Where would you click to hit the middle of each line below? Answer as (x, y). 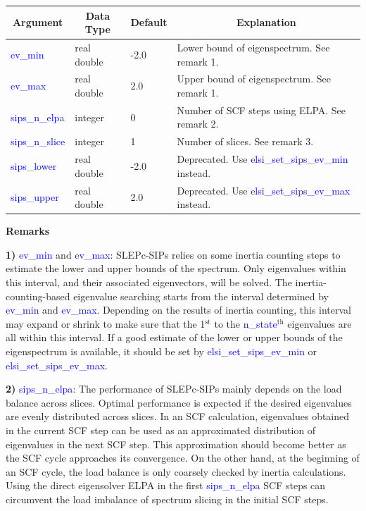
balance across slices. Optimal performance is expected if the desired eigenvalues (179, 402)
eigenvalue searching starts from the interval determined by (201, 296)
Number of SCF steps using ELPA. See (261, 110)
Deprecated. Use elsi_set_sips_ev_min (263, 159)
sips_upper (35, 197)
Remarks (28, 231)
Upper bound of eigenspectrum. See (254, 79)
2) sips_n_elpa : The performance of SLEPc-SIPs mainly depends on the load (174, 389)
